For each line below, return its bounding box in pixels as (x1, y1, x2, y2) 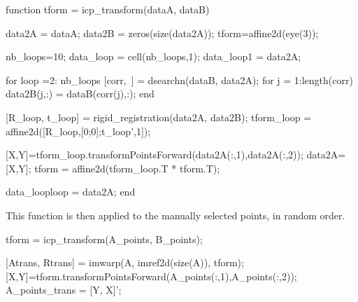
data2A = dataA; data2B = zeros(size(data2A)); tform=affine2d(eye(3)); (6, 25, 319, 40)
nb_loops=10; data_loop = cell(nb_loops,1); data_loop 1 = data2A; (6, 49, 301, 64)
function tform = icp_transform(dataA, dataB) (6, 2, 210, 16)
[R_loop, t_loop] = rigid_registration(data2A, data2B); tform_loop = (6, 109, 312, 124)
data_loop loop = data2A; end (6, 184, 136, 199)
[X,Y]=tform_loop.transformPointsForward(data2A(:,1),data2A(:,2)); (6, 147, 303, 162)
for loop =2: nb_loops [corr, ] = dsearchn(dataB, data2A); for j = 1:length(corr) (6, 72, 353, 87)
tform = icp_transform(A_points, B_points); (6, 231, 203, 246)
